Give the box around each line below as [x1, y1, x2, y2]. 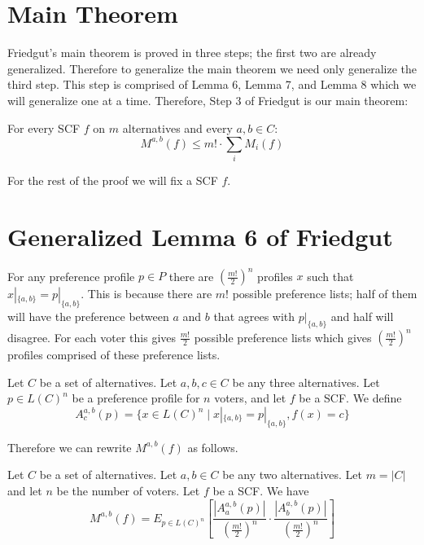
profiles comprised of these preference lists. [7, 346, 221, 363]
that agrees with [213, 307, 295, 324]
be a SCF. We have [212, 482, 309, 499]
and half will [330, 307, 394, 324]
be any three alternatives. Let [232, 373, 380, 390]
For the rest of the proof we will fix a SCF [7, 171, 218, 188]
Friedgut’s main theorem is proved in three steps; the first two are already [7, 44, 377, 61]
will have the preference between [7, 307, 169, 324]
